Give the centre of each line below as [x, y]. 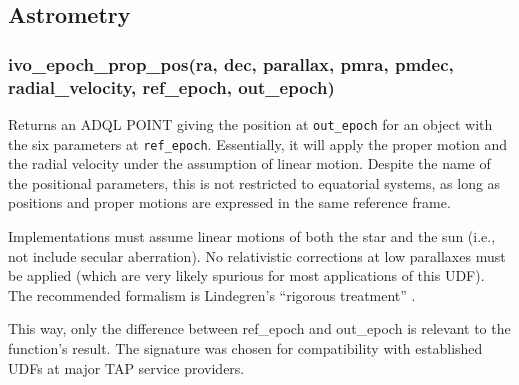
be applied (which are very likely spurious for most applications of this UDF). [246, 275]
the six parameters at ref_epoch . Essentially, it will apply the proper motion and [258, 143]
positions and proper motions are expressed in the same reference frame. [229, 202]
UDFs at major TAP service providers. [126, 367]
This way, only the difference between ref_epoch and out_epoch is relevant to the [259, 328]
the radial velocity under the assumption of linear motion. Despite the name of [249, 163]
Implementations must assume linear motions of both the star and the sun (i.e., [252, 236]
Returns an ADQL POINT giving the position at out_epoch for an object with [250, 123]
